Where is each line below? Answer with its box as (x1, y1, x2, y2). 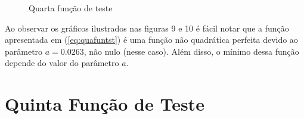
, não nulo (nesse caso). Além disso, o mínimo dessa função (83, 45, 299, 57)
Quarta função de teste (29, 2, 113, 14)
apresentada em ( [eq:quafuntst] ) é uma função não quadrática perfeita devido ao (5, 33, 298, 46)
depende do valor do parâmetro (5, 57, 119, 69)
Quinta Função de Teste (5, 92, 204, 116)
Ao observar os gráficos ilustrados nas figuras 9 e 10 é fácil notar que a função (5, 21, 289, 34)
